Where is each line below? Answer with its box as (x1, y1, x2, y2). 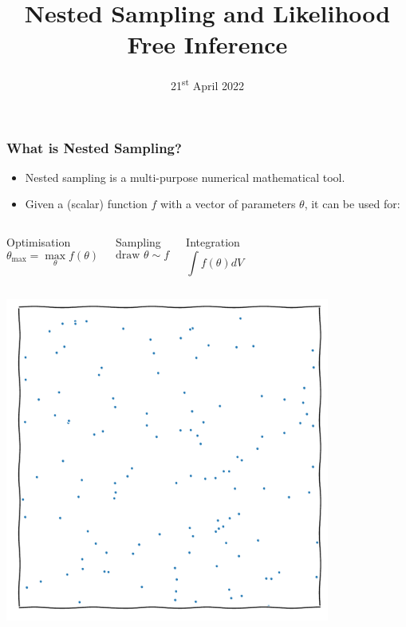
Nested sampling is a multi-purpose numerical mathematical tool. (25, 168, 345, 185)
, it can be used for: (304, 195, 400, 212)
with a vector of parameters (160, 195, 296, 212)
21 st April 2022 (170, 75, 245, 93)
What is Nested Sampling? (6, 137, 182, 157)
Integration (186, 234, 240, 250)
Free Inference (127, 28, 288, 61)
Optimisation (6, 234, 71, 250)
